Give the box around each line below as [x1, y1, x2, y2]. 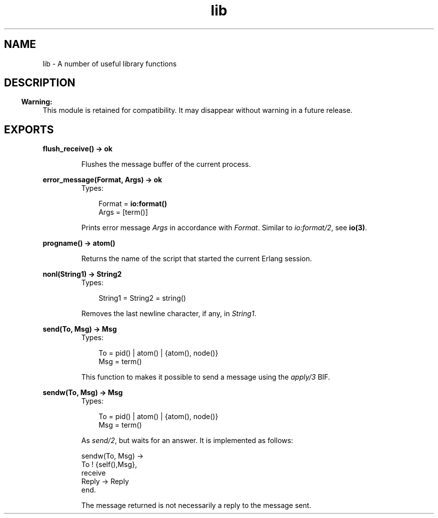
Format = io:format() [98, 199, 167, 208]
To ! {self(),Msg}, [81, 460, 137, 469]
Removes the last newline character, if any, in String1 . [81, 309, 256, 318]
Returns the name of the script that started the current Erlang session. [81, 254, 312, 263]
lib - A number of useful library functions [42, 59, 177, 68]
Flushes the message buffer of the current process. [81, 160, 251, 169]
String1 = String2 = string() [98, 294, 186, 303]
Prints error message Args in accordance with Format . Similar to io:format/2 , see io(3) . [81, 223, 367, 232]
